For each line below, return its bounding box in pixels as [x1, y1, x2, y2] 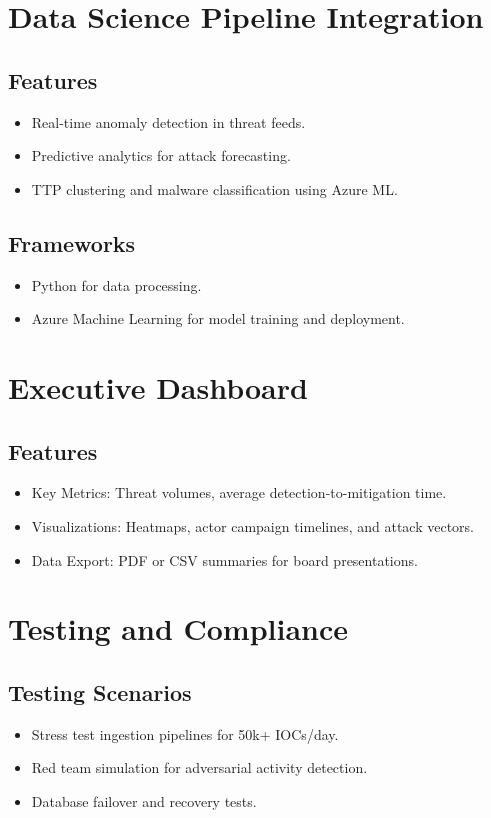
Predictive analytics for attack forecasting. [31, 145, 291, 166]
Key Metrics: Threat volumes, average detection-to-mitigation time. [31, 482, 447, 503]
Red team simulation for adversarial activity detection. [31, 757, 368, 778]
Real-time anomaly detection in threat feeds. [31, 111, 306, 132]
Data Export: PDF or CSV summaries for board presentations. [31, 549, 418, 570]
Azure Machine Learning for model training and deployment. [31, 308, 405, 329]
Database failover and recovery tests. [31, 790, 257, 811]
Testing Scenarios [8, 676, 192, 707]
